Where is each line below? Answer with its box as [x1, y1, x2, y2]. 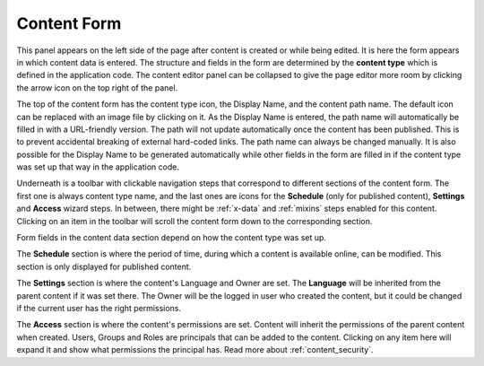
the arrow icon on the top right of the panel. [16, 82, 178, 93]
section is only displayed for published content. [16, 261, 192, 272]
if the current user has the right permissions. [16, 302, 182, 313]
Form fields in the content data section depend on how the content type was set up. [16, 232, 327, 243]
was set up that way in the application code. [16, 161, 179, 172]
